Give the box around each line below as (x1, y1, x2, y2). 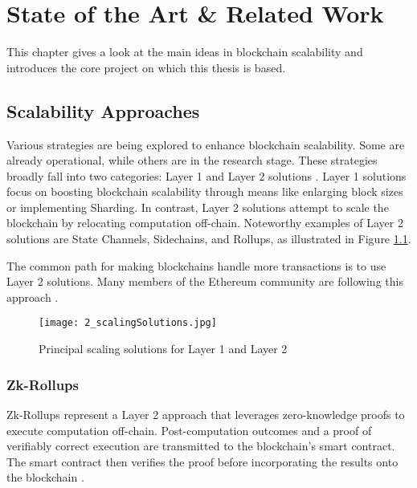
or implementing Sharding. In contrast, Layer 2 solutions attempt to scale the (6, 198, 389, 215)
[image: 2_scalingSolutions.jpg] (39, 317, 217, 329)
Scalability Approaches (6, 98, 200, 123)
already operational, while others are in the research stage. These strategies (6, 152, 378, 169)
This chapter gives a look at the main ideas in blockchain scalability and (6, 43, 363, 60)
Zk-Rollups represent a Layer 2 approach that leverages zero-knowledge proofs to (6, 405, 405, 422)
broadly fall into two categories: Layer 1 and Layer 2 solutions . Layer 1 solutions (6, 167, 407, 184)
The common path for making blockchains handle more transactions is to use (6, 257, 386, 274)
